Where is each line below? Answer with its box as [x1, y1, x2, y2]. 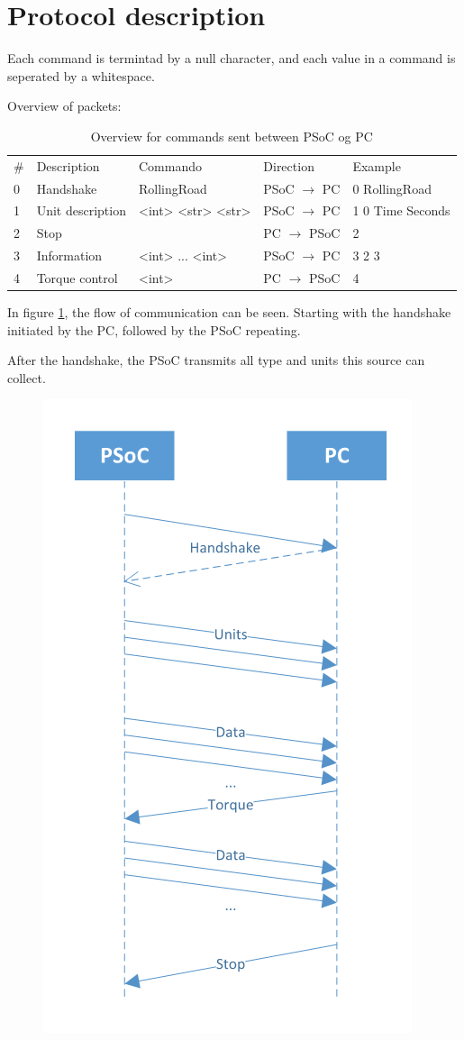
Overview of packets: [7, 96, 122, 115]
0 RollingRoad [352, 178, 432, 197]
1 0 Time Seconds [352, 201, 450, 220]
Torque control [36, 268, 118, 287]
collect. [7, 368, 46, 387]
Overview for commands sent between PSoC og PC [90, 126, 373, 145]
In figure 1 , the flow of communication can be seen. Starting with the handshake [7, 303, 451, 322]
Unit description [36, 201, 126, 220]
